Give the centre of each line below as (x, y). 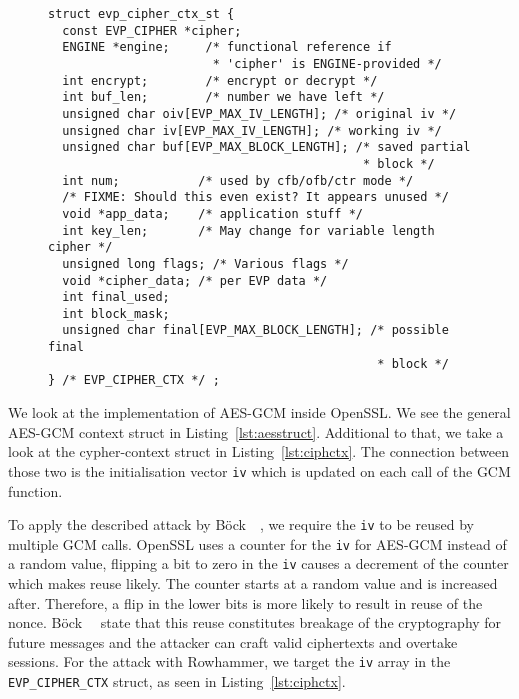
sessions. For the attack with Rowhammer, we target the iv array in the (229, 661)
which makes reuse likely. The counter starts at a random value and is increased (253, 583)
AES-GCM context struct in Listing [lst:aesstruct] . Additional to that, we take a (256, 431)
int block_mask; (116, 313)
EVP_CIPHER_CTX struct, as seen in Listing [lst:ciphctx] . (177, 681)
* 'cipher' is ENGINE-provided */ (327, 63)
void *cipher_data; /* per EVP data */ (195, 280)
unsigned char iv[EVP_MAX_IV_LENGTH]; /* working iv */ (252, 130)
